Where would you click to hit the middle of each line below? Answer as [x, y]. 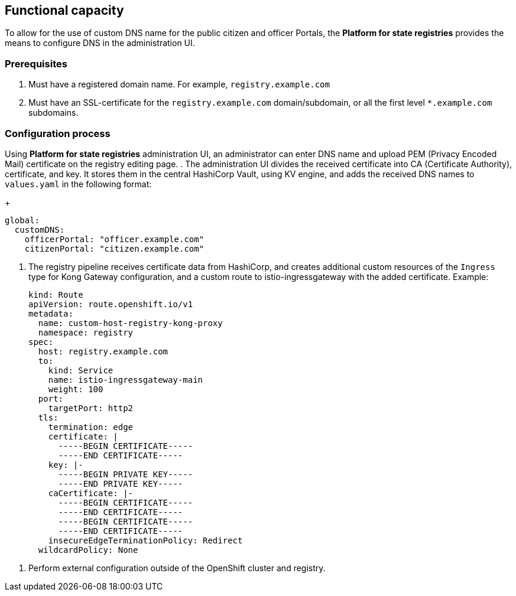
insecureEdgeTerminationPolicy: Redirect [145, 540]
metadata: [51, 313]
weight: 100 [76, 389]
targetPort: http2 [91, 408]
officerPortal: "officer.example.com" [114, 239]
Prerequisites [36, 63]
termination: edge [91, 427]
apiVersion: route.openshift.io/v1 [111, 304]
